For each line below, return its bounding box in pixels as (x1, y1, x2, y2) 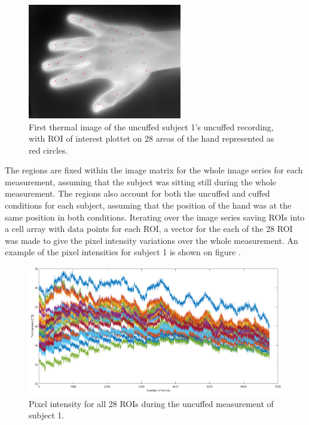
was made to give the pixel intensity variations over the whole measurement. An (5, 234, 298, 246)
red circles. (29, 143, 68, 156)
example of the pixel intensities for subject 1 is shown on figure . (5, 246, 241, 258)
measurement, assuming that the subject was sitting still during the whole (5, 175, 277, 188)
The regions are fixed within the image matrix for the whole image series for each (5, 164, 303, 176)
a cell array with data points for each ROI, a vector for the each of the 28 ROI (5, 222, 293, 235)
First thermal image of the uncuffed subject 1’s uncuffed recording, (29, 120, 274, 133)
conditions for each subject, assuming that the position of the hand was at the (5, 199, 292, 212)
